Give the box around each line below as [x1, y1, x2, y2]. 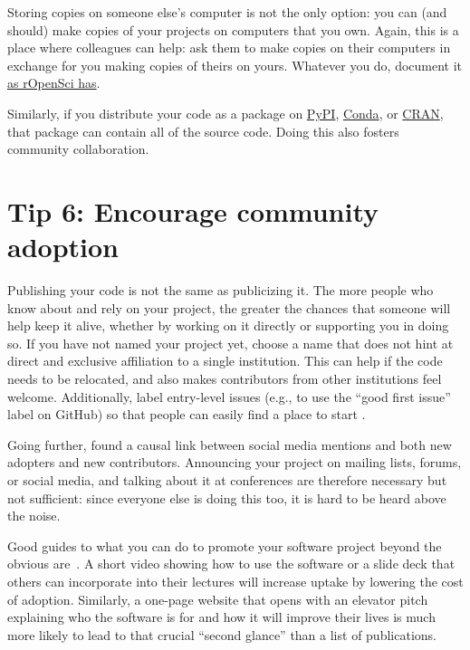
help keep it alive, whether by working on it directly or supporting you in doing [7, 316, 449, 335]
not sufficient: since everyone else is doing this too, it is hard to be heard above [7, 488, 446, 507]
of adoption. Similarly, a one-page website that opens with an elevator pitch [7, 589, 428, 608]
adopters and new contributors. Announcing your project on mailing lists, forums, [7, 453, 462, 472]
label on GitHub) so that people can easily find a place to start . [7, 405, 366, 424]
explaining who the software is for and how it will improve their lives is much [7, 607, 436, 626]
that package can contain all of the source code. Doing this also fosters [7, 121, 399, 140]
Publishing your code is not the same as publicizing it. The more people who [7, 281, 434, 300]
